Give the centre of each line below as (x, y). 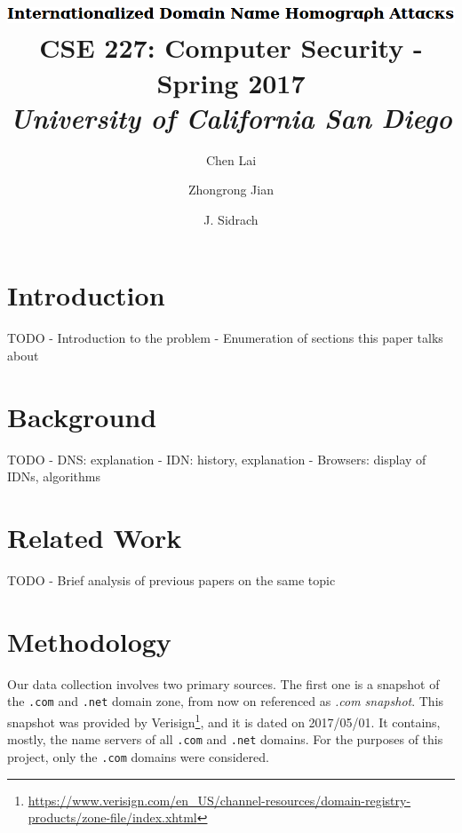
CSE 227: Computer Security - (231, 48)
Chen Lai (231, 159)
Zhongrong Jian (231, 190)
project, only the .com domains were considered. (138, 756)
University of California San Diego (231, 117)
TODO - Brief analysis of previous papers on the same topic (171, 580)
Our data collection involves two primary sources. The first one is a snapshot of (223, 683)
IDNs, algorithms (54, 476)
